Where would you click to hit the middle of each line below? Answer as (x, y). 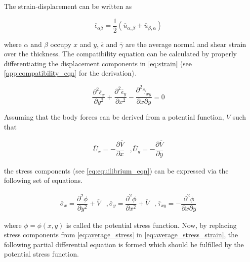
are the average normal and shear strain (186, 44)
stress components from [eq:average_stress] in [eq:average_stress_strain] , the (121, 235)
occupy (61, 44)
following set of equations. (43, 180)
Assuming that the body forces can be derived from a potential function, (114, 117)
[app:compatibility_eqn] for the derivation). (70, 73)
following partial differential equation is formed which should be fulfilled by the (124, 244)
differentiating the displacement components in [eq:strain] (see (98, 63)
